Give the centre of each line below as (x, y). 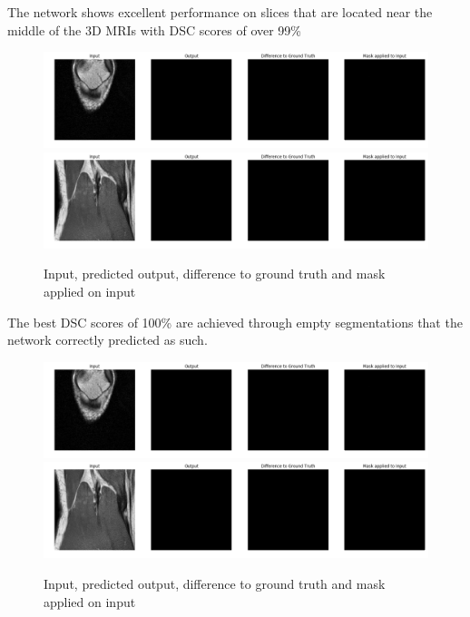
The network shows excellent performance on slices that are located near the (220, 12)
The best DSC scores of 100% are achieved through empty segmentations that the (235, 322)
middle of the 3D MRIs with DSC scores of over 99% (155, 29)
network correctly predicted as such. (108, 340)
